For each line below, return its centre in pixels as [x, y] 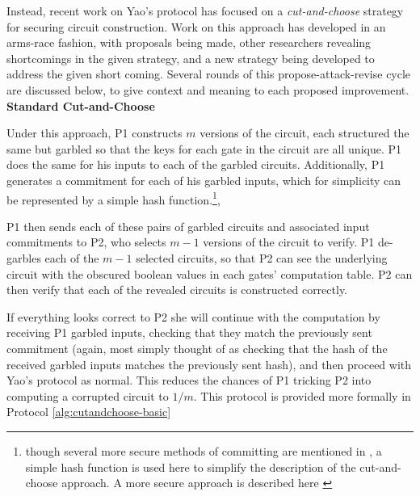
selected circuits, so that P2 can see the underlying [262, 257]
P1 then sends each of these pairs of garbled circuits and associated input [188, 226]
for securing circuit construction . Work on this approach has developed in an [196, 26]
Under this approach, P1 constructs [94, 133]
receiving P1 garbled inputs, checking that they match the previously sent [189, 332]
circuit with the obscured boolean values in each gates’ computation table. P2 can [210, 273]
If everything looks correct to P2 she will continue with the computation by [193, 316]
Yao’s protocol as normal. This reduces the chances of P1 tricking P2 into [189, 380]
